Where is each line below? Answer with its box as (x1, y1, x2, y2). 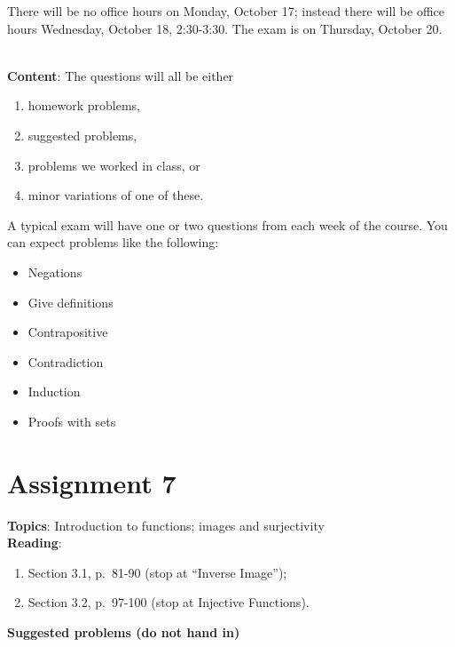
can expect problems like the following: (7, 233, 219, 252)
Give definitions (27, 292, 114, 311)
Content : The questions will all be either (7, 66, 234, 84)
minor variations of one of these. (27, 186, 204, 204)
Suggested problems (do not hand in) (7, 623, 240, 641)
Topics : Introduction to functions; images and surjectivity (7, 515, 325, 534)
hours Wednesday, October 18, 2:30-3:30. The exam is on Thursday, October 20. (7, 19, 443, 37)
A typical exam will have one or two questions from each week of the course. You (7, 215, 448, 234)
